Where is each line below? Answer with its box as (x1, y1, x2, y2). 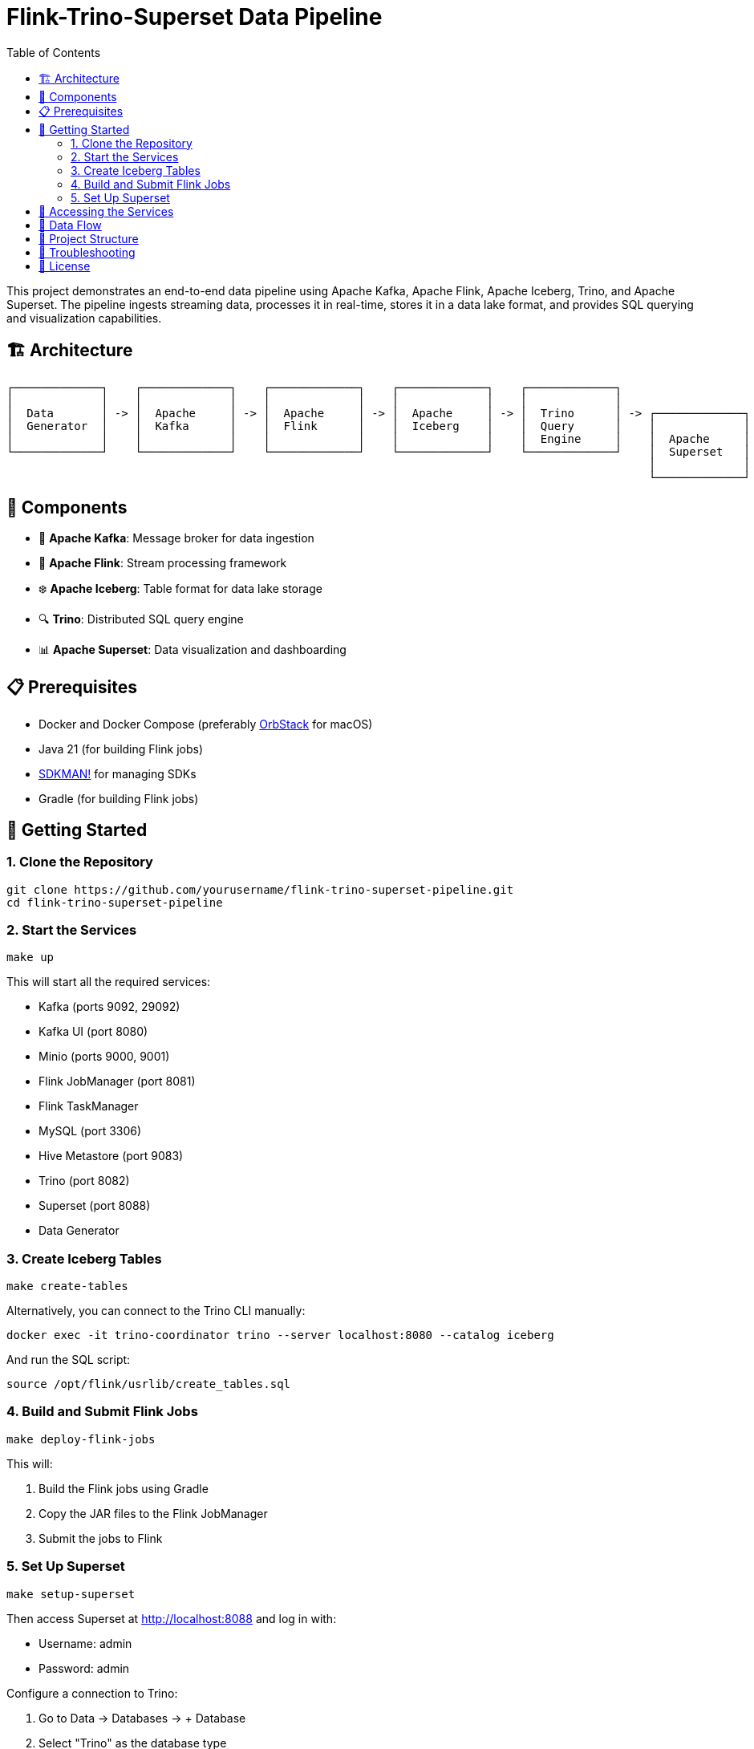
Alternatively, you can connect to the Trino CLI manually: (6, 1304, 306, 1317)
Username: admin (39, 1636, 132, 1650)
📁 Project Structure (39, 231, 139, 246)
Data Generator (39, 1223, 120, 1238)
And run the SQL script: (6, 1353, 131, 1366)
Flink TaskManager (39, 1099, 139, 1114)
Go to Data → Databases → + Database (39, 1710, 246, 1725)
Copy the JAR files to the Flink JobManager (39, 1506, 268, 1520)
